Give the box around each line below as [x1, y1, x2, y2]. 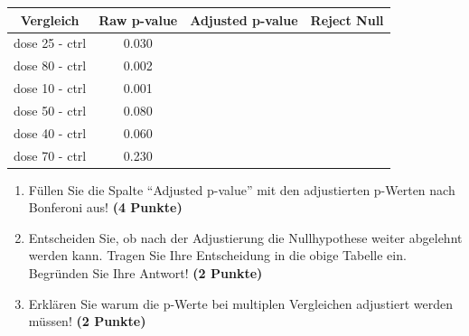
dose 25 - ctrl [14, 33, 87, 52]
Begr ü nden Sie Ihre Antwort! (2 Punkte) [28, 264, 263, 283]
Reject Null [310, 10, 384, 29]
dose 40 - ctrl [14, 123, 87, 142]
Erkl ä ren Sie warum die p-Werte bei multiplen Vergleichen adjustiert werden [28, 294, 453, 313]
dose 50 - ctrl [14, 100, 87, 119]
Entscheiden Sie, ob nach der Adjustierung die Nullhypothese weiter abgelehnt [28, 228, 463, 247]
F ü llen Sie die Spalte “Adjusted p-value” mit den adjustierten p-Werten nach [28, 180, 455, 199]
